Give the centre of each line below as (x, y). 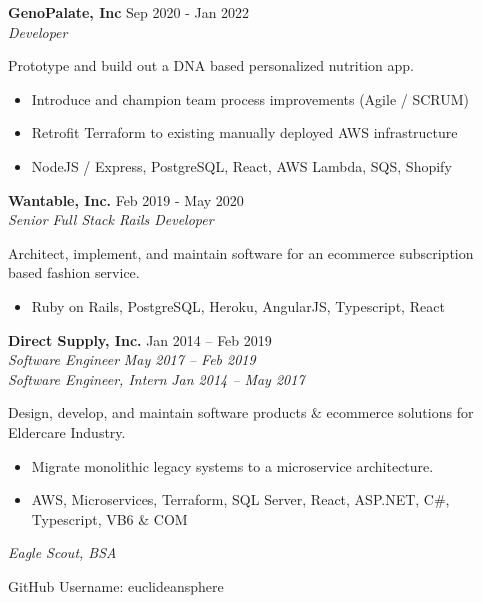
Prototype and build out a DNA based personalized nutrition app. (211, 65)
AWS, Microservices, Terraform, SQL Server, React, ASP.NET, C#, (240, 499)
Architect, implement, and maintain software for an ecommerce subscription (241, 252)
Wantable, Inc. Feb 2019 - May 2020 (126, 199)
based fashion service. (74, 272)
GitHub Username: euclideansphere (116, 585)
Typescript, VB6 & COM (109, 518)
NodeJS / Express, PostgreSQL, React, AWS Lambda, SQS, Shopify (241, 165)
